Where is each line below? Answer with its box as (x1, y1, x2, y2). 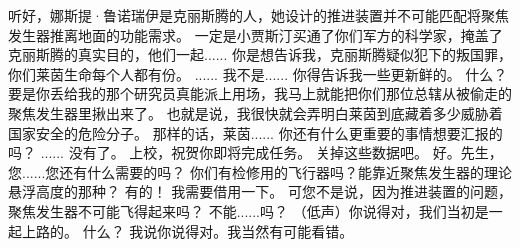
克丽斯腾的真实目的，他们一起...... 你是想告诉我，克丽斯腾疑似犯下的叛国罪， (8, 44, 513, 65)
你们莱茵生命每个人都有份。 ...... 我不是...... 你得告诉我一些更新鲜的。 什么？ (8, 63, 508, 84)
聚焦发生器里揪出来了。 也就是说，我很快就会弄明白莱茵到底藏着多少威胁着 (8, 102, 503, 123)
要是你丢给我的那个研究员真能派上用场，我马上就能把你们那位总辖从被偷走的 (8, 83, 512, 104)
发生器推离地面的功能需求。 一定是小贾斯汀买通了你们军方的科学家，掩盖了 (8, 24, 503, 45)
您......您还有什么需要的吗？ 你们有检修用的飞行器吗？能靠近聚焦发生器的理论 (8, 161, 513, 182)
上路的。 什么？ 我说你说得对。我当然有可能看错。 (21, 220, 354, 241)
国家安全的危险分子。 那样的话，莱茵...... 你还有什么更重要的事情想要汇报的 (8, 122, 503, 143)
